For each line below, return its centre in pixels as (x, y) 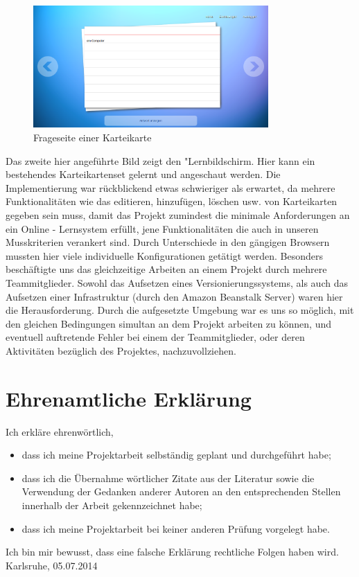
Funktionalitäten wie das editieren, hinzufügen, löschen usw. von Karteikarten (172, 201)
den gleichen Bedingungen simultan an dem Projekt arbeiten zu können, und (168, 323)
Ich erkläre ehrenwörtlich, (60, 431)
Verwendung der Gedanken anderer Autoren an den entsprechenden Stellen (181, 491)
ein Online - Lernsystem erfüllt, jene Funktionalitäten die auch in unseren (162, 228)
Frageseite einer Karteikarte (93, 137)
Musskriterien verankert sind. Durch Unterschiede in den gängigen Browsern (168, 242)
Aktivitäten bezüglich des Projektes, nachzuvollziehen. (121, 350)
